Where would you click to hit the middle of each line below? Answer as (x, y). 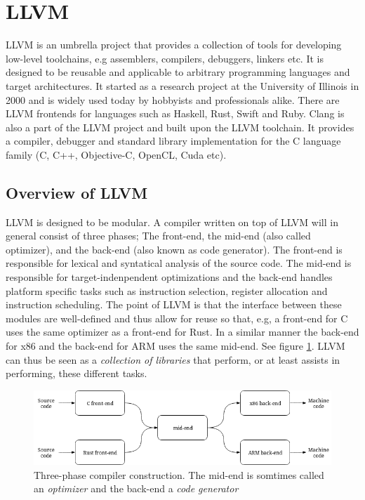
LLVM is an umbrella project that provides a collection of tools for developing (174, 45)
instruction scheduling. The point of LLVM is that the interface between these (174, 304)
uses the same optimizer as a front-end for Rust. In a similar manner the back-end (182, 332)
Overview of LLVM (77, 192)
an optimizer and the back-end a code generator (136, 488)
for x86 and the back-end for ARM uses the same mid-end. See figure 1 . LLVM (175, 346)
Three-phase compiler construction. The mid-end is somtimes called (179, 474)
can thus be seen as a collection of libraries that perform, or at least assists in (173, 359)
